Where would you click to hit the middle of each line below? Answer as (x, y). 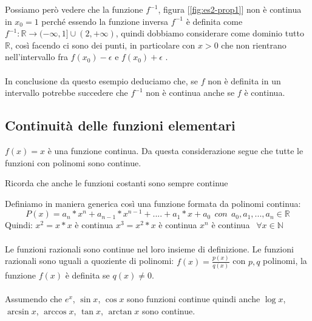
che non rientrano (254, 45)
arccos (55, 312)
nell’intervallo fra (36, 57)
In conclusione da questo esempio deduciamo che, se (101, 80)
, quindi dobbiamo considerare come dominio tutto (210, 33)
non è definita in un (244, 80)
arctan (120, 312)
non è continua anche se (190, 93)
